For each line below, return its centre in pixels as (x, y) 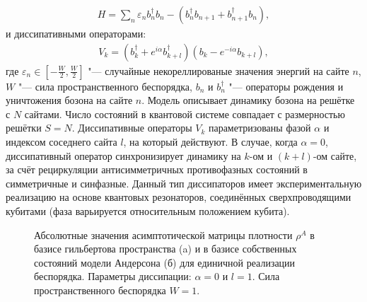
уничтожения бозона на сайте (69, 100)
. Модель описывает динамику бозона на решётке (248, 100)
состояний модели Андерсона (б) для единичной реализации (165, 262)
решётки (24, 128)
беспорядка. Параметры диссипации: (113, 276)
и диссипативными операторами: (76, 34)
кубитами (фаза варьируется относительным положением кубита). (148, 211)
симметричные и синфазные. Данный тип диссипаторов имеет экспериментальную (184, 183)
